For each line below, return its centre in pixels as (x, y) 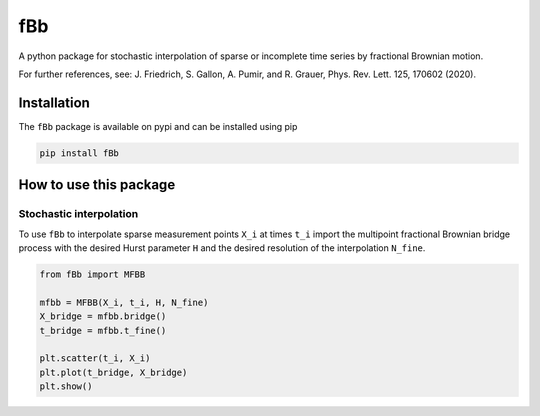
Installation (54, 102)
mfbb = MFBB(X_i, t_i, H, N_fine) (124, 302)
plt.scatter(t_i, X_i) (95, 358)
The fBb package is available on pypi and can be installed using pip (158, 126)
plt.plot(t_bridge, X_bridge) (113, 372)
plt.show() (66, 386)
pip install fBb (79, 153)
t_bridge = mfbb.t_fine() (103, 330)
